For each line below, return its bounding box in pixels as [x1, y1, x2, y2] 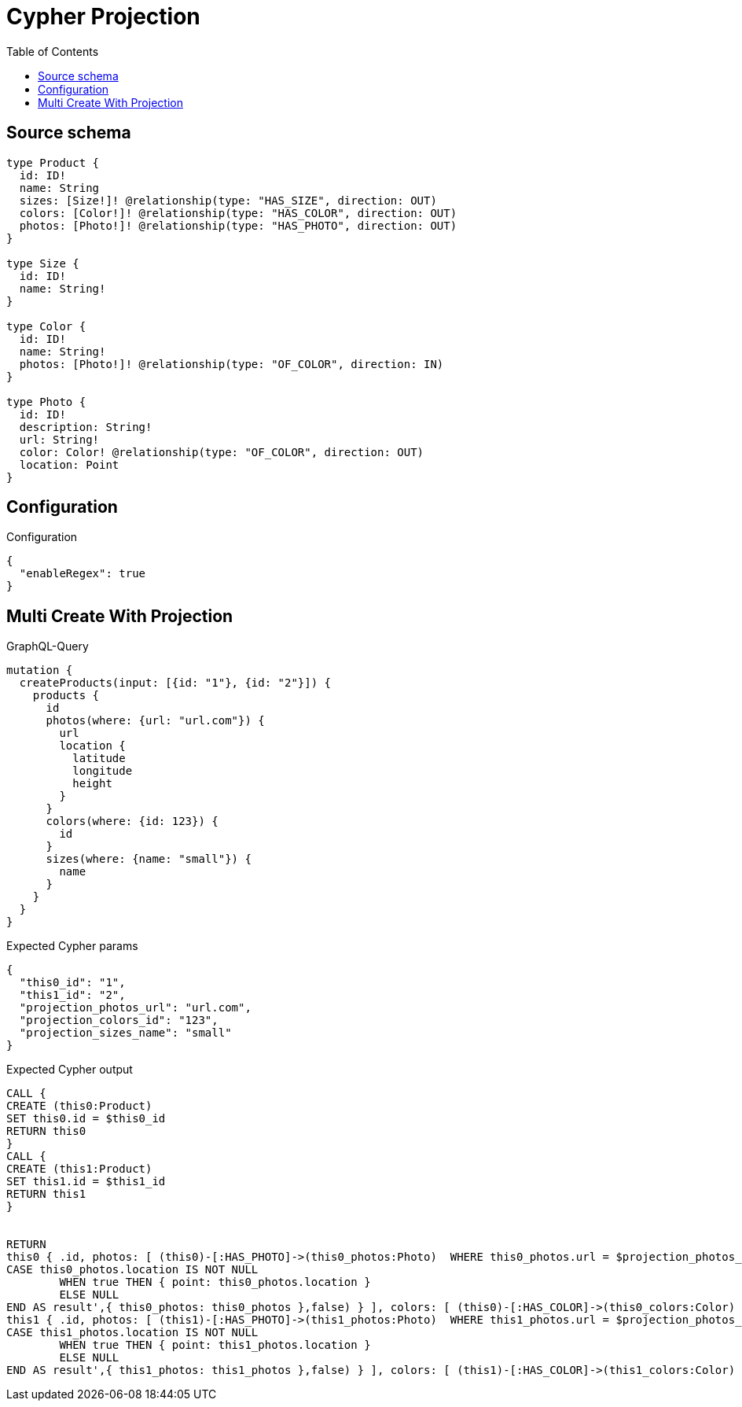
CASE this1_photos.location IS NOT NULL [6, 1326, 259, 1339]
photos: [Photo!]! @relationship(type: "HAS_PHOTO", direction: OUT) [19, 219, 457, 232]
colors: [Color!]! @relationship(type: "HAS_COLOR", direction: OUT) [19, 206, 457, 219]
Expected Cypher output [6, 1063, 133, 1077]
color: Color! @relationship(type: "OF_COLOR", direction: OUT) [19, 445, 424, 459]
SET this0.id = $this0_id [6, 1112, 166, 1125]
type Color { [6, 319, 86, 333]
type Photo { [6, 395, 86, 408]
